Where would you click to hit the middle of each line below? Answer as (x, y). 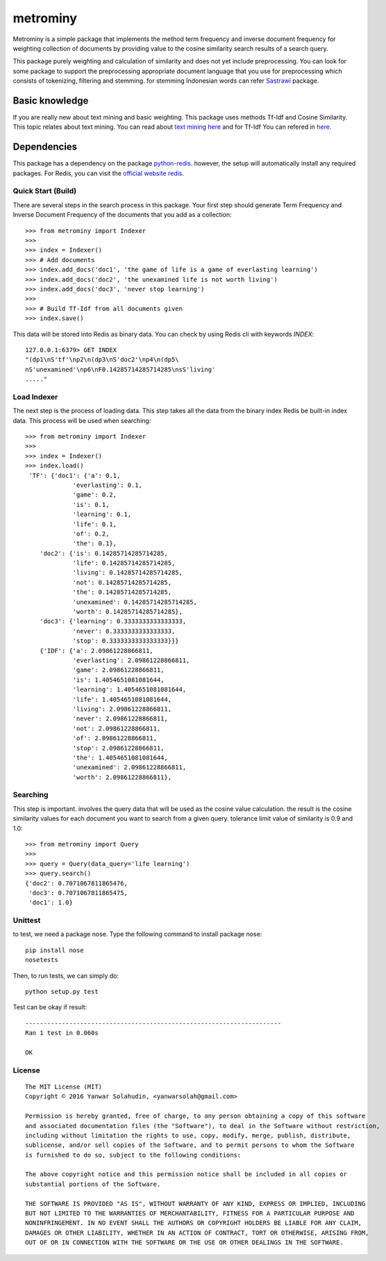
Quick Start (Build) (44, 191)
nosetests (42, 960)
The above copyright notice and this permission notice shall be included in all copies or (186, 1174)
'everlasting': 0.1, (107, 485)
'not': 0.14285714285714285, (122, 582)
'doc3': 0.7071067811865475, (78, 893)
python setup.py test (62, 992)
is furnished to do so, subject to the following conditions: (133, 1155)
